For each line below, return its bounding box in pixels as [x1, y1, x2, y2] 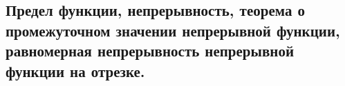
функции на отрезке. [6, 60, 145, 81]
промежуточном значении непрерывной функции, [6, 19, 340, 41]
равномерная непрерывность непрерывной [6, 40, 294, 61]
